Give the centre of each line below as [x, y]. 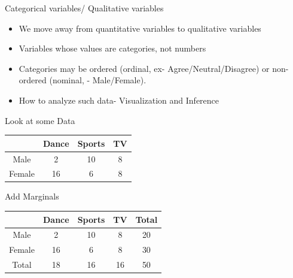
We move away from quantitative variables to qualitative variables [140, 28]
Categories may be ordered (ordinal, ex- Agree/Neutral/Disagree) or [144, 68]
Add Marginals [32, 196]
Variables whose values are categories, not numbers [112, 48]
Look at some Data [40, 120]
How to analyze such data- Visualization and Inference [119, 100]
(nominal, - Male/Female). [98, 80]
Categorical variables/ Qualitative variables [84, 8]
